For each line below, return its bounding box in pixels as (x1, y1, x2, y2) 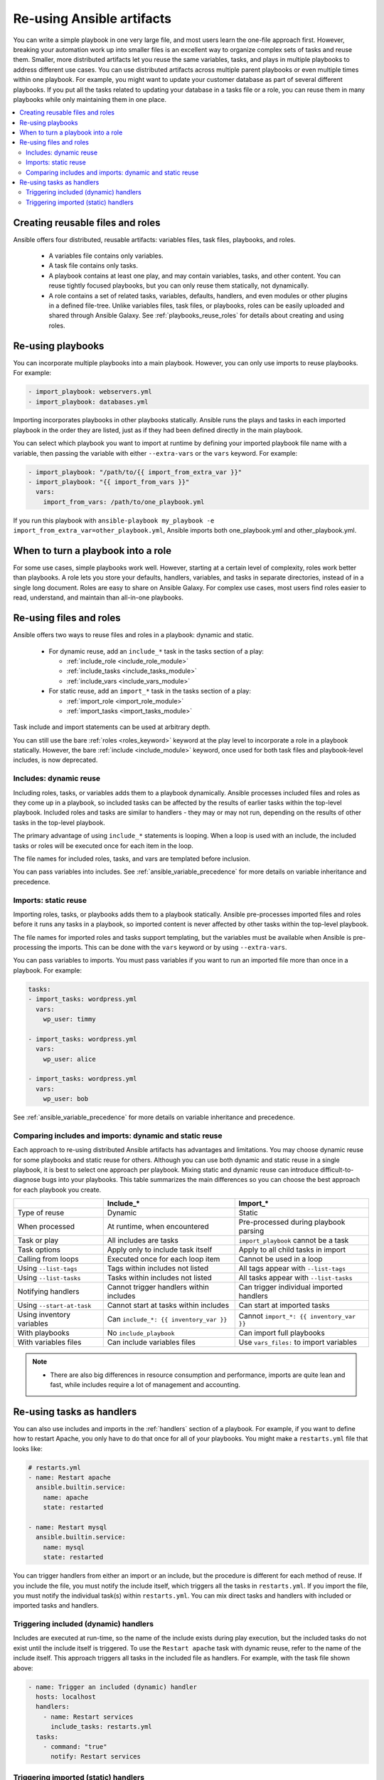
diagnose (13, 1176, 41, 1184)
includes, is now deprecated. (13, 755, 98, 765)
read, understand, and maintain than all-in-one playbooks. (13, 593, 184, 602)
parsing (238, 1226, 265, 1236)
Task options (17, 1245, 60, 1255)
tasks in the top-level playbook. (13, 818, 106, 827)
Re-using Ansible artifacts (13, 11, 172, 26)
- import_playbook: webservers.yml (28, 388, 152, 396)
